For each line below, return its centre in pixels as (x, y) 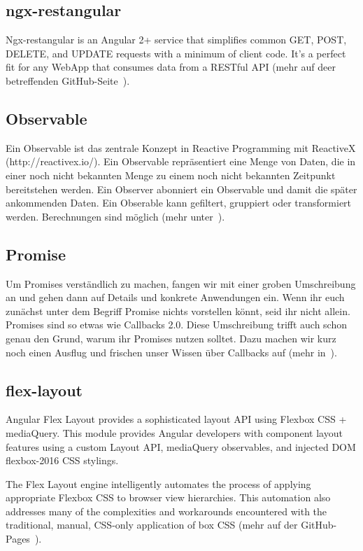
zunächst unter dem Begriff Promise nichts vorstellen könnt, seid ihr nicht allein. (178, 311)
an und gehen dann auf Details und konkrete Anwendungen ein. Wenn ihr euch (175, 297)
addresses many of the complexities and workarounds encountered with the (166, 511)
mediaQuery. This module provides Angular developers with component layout (174, 432)
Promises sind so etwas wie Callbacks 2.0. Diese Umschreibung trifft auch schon (177, 325)
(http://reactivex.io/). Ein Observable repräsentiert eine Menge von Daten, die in (181, 161)
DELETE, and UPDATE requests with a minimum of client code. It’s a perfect (176, 53)
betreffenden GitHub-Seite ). (68, 80)
